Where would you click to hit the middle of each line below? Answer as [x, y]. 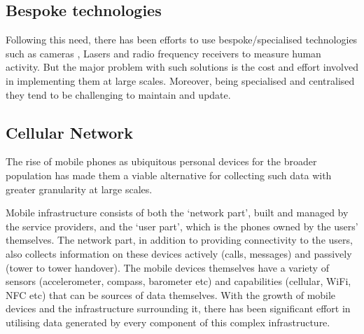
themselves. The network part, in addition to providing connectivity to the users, [179, 240]
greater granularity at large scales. [79, 189]
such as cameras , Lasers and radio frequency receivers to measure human [163, 53]
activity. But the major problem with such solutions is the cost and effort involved [182, 67]
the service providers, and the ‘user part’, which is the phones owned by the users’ [182, 226]
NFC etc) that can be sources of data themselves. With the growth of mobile [171, 294]
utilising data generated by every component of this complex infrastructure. [168, 322]
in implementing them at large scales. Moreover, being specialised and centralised [180, 80]
